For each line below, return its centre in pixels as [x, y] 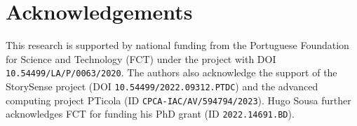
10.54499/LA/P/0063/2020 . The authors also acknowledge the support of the [171, 72]
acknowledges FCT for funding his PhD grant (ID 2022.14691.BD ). [150, 114]
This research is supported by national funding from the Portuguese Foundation [177, 45]
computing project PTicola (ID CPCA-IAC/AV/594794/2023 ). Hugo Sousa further [178, 100]
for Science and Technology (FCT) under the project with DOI [141, 58]
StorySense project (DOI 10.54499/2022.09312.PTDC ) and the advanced [162, 86]
